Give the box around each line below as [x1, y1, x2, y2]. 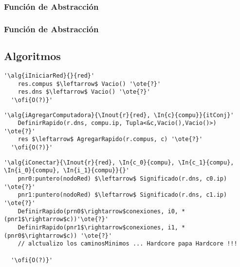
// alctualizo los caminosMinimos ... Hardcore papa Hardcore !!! [18, 240, 238, 247]
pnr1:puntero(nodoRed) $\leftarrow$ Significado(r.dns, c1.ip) [18, 191, 227, 199]
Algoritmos [4, 48, 61, 63]
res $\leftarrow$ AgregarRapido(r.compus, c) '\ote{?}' [18, 136, 203, 143]
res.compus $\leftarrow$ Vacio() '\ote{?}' [18, 80, 161, 87]
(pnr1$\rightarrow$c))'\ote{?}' [4, 216, 109, 223]
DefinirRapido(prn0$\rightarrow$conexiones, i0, [18, 207, 178, 215]
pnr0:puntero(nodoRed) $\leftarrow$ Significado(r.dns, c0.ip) [18, 175, 227, 183]
